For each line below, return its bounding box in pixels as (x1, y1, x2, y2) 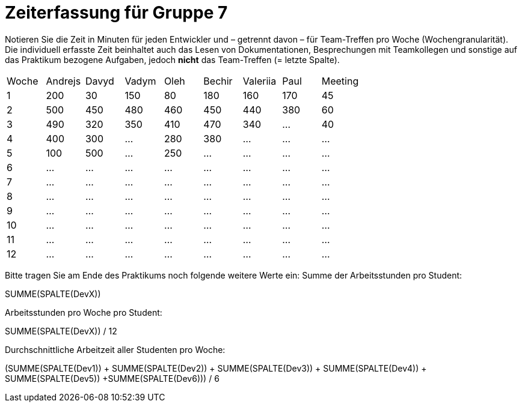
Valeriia (242, 74, 277, 87)
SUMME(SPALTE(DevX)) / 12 (5, 325, 117, 336)
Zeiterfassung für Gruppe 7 (5, 2, 228, 23)
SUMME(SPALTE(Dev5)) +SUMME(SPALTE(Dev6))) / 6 (5, 373, 220, 384)
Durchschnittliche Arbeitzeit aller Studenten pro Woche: (5, 344, 226, 355)
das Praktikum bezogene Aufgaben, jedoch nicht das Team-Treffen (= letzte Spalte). (5, 54, 340, 65)
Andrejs (46, 74, 81, 87)
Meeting (321, 74, 359, 87)
